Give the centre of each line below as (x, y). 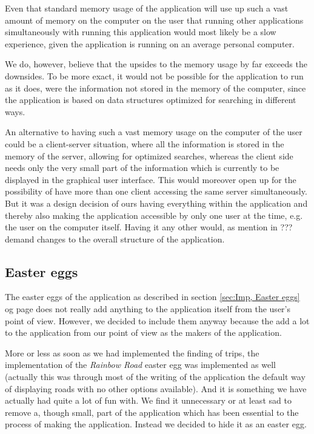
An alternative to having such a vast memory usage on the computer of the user (154, 132)
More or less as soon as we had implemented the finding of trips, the (132, 352)
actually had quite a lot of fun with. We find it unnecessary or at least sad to (148, 400)
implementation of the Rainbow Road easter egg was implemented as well (140, 365)
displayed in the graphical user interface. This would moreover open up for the (151, 179)
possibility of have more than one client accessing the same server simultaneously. (156, 191)
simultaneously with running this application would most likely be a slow (141, 32)
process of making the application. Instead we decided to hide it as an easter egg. (156, 424)
